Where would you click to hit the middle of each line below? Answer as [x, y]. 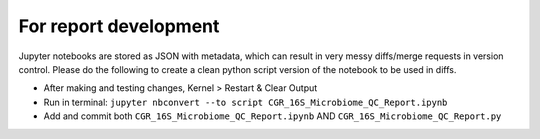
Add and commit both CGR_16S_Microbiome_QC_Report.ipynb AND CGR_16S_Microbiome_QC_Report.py [272, 116]
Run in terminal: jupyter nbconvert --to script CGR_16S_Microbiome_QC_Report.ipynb [245, 102]
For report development [119, 26]
